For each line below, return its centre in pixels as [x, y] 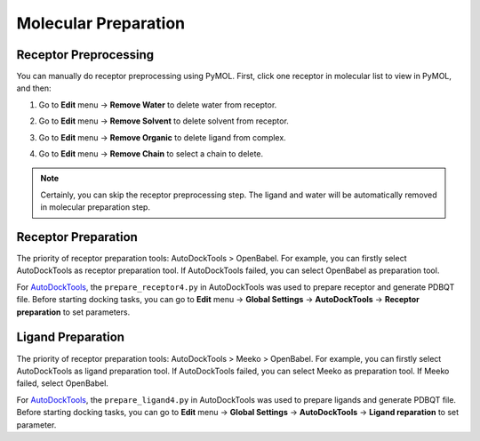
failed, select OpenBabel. [62, 383]
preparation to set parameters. [73, 312]
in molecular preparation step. [96, 207]
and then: [34, 88]
